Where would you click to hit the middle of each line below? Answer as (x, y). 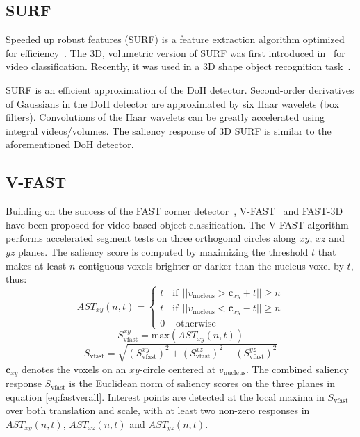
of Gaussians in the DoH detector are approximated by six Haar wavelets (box (172, 103)
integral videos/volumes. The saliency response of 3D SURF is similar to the (169, 130)
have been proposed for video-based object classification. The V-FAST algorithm (177, 224)
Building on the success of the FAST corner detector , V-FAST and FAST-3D (174, 211)
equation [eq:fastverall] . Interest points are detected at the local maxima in (165, 396)
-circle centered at (178, 369)
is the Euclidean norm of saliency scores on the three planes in (202, 383)
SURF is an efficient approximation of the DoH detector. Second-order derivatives (180, 89)
